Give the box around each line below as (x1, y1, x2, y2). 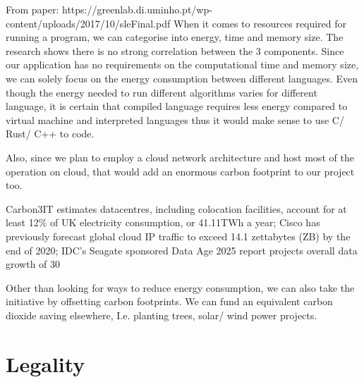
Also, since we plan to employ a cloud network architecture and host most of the (6, 149, 354, 164)
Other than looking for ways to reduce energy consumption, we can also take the (6, 280, 355, 295)
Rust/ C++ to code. (6, 126, 95, 141)
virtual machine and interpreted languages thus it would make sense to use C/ (6, 112, 344, 127)
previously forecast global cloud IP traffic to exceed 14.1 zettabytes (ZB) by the (6, 228, 351, 243)
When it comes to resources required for (173, 16, 347, 30)
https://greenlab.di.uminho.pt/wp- (62, 2, 212, 16)
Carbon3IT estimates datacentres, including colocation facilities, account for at (6, 201, 347, 216)
